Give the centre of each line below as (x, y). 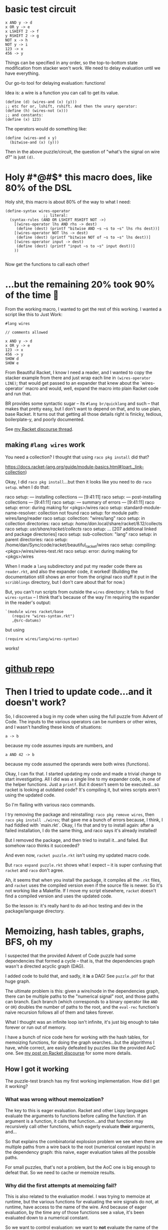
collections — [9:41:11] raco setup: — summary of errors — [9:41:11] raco (80, 502)
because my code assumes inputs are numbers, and (59, 745)
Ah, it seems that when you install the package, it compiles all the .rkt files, (83, 880)
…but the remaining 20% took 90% (80, 285)
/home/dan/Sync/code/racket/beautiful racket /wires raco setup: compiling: (81, 545)
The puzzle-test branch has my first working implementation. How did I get (82, 1081)
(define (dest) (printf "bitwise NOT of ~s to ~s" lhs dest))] (83, 237)
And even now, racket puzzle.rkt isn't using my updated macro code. (78, 855)
